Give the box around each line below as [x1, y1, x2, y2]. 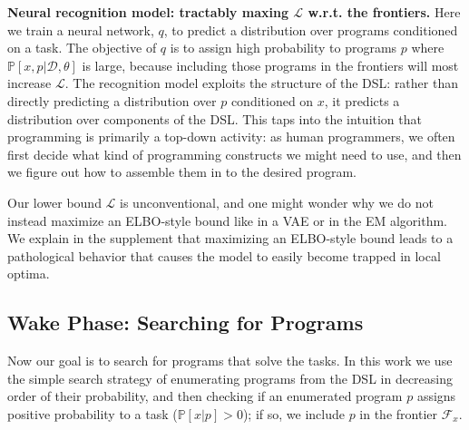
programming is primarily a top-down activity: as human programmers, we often [7, 127, 455, 146]
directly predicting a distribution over [7, 91, 217, 110]
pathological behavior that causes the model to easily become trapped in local [7, 246, 441, 265]
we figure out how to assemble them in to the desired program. [7, 162, 357, 181]
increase [7, 73, 52, 93]
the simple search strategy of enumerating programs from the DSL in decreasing [7, 368, 454, 387]
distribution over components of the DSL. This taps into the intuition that [7, 109, 422, 128]
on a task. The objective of [7, 38, 157, 57]
